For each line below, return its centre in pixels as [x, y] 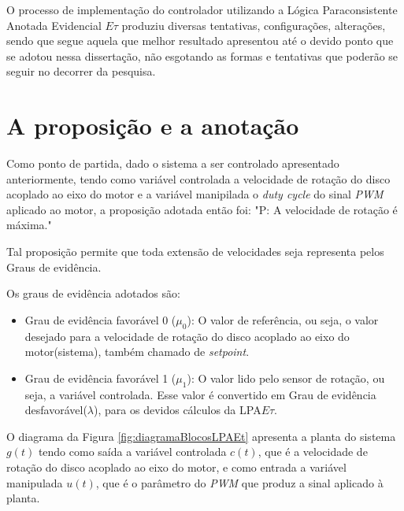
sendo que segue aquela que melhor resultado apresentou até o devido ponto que [200, 41]
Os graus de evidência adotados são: [93, 293]
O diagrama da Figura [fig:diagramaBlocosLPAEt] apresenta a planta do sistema [201, 436]
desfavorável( [56, 410]
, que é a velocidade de [313, 452]
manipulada [35, 482]
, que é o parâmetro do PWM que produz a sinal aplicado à [239, 482]
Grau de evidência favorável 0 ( [100, 319]
